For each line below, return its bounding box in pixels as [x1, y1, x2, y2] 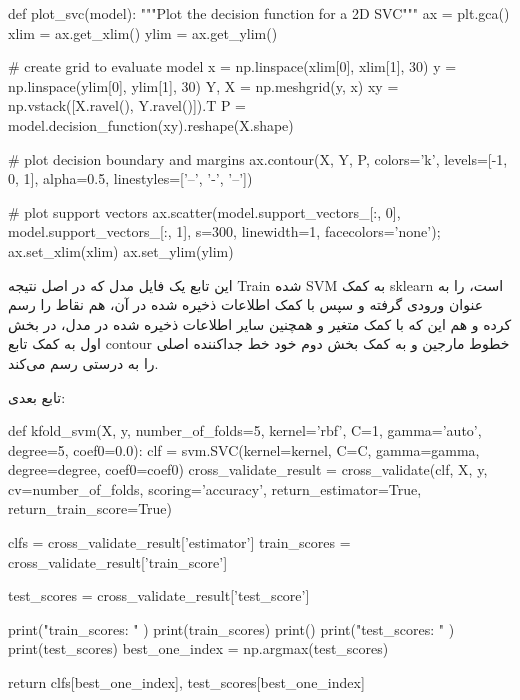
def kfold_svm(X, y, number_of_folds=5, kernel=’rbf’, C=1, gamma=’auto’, [8, 420, 482, 441]
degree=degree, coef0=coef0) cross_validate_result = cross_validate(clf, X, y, [8, 459, 488, 480]
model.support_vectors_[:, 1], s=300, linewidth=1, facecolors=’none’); [8, 221, 441, 242]
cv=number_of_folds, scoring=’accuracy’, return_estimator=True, [8, 478, 422, 499]
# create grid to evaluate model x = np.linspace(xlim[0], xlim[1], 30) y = [8, 56, 457, 77]
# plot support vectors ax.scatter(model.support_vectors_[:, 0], [8, 201, 401, 222]
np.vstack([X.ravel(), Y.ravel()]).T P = [8, 95, 246, 116]
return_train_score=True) [8, 498, 173, 519]
